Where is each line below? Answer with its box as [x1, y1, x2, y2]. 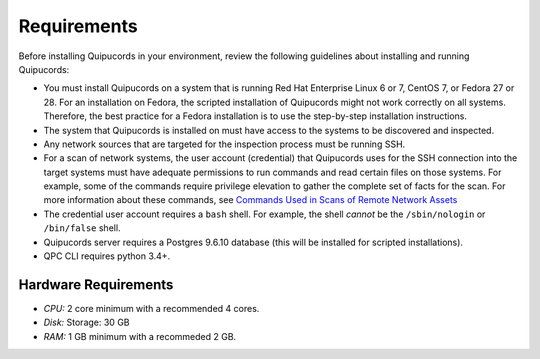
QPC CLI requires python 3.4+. [43, 250, 171, 262]
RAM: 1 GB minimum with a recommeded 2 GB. [43, 330, 237, 342]
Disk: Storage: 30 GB [43, 316, 130, 329]
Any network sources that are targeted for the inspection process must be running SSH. [43, 138, 406, 150]
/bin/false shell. [43, 222, 121, 234]
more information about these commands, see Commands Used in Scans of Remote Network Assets [43, 194, 458, 206]
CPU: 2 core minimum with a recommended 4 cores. [43, 302, 260, 314]
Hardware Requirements [18, 276, 174, 293]
